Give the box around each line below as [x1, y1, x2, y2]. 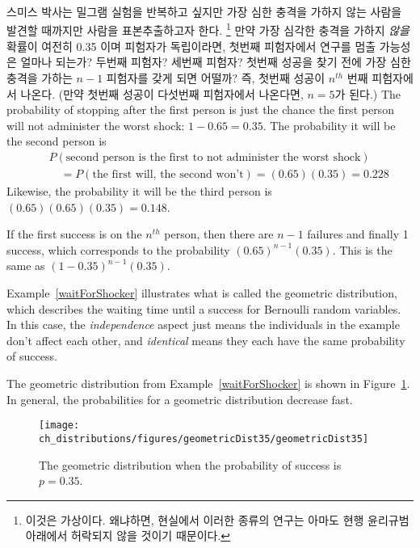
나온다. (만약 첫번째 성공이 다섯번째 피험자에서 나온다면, [20, 85, 304, 102]
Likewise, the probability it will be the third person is [6, 183, 272, 200]
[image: [39, 419, 80, 432]
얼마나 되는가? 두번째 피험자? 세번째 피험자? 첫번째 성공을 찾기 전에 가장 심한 [20, 53, 411, 70]
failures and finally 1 [307, 226, 409, 242]
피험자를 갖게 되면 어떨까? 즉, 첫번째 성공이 [106, 70, 325, 86]
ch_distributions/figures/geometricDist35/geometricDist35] [39, 432, 369, 445]
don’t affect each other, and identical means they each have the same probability [6, 331, 405, 348]
